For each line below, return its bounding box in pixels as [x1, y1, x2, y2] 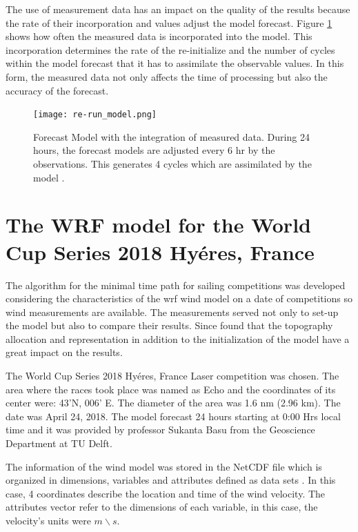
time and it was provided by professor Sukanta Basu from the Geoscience [6, 422, 315, 437]
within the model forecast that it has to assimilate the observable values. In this [6, 56, 344, 70]
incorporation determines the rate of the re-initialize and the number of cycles [6, 42, 335, 57]
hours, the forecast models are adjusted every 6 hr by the [33, 143, 275, 157]
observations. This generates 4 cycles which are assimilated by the [33, 157, 312, 170]
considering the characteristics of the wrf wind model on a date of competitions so [6, 291, 352, 306]
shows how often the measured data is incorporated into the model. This [6, 29, 312, 43]
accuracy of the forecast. [6, 83, 109, 97]
